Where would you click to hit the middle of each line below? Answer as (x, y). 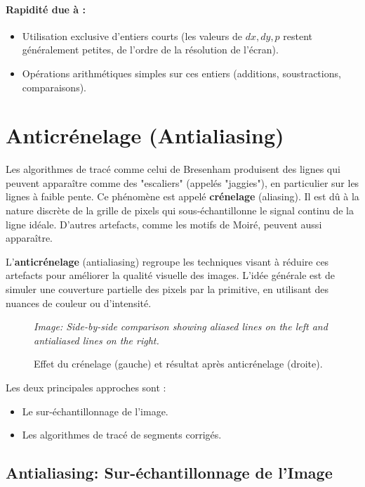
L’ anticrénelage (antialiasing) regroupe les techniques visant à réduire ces (167, 261)
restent (298, 35)
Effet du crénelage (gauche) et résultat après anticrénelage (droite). (178, 364)
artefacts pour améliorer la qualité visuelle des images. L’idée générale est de (170, 275)
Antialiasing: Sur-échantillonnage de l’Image (169, 473)
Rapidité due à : (46, 9)
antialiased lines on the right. (97, 340)
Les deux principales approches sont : (86, 388)
